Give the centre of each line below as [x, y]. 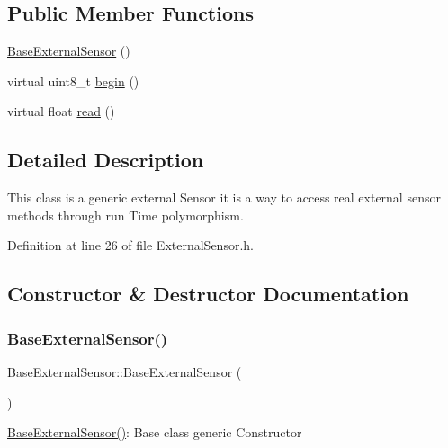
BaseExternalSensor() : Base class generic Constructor [155, 432]
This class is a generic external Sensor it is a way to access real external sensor [224, 197]
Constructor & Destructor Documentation [208, 294]
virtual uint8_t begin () [73, 81]
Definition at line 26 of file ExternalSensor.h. [130, 245]
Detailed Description [106, 160]
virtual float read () [61, 111]
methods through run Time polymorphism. [125, 215]
